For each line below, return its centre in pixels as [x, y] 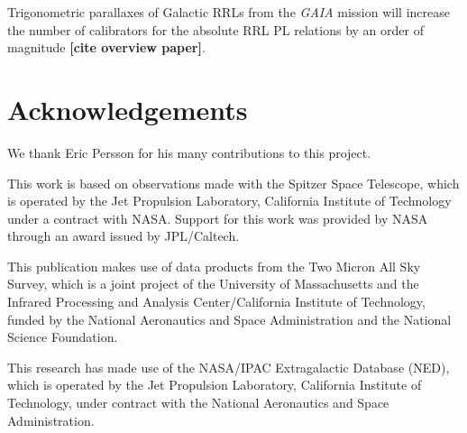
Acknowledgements [128, 109]
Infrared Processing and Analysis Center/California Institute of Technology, [216, 302]
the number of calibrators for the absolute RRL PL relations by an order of [215, 29]
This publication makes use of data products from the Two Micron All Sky [214, 266]
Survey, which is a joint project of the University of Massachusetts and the [213, 284]
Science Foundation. [63, 337]
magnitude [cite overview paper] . [106, 47]
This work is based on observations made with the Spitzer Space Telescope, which [233, 183]
